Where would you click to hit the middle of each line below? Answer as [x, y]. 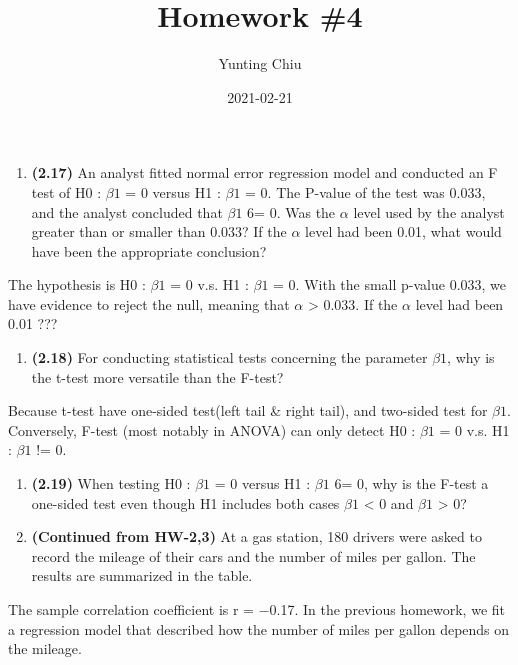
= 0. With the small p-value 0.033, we [390, 284]
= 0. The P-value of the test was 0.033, [365, 191]
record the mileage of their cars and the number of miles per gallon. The [253, 555]
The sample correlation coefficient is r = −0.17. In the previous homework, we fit [256, 609]
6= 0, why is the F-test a [411, 483]
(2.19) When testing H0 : [111, 483]
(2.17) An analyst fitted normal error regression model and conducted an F [264, 172]
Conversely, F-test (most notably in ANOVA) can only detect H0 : [212, 429]
